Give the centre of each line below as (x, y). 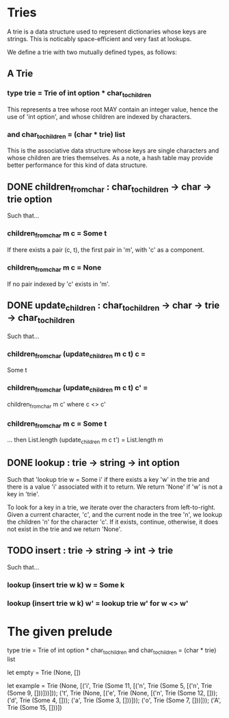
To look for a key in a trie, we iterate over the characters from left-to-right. (111, 507)
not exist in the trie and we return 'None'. (65, 529)
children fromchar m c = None (54, 268)
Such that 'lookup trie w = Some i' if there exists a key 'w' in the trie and (108, 479)
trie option (30, 200)
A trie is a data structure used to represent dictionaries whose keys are (107, 31)
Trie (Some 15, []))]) (35, 708)
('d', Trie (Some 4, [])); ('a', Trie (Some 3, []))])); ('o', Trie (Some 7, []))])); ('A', (114, 700)
